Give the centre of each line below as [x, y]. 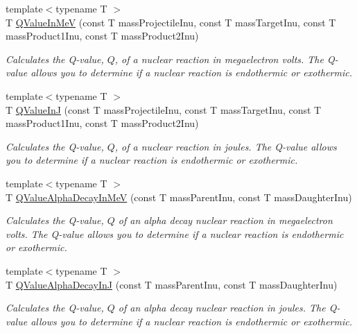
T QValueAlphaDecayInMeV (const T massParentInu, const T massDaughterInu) [179, 197]
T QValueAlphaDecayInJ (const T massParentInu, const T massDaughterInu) [172, 284]
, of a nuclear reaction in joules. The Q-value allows [226, 146]
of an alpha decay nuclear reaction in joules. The [222, 308]
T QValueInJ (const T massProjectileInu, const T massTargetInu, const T [164, 109]
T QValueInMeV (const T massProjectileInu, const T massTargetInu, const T [171, 22]
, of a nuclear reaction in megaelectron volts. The [219, 59]
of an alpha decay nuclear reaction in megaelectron [225, 220]
